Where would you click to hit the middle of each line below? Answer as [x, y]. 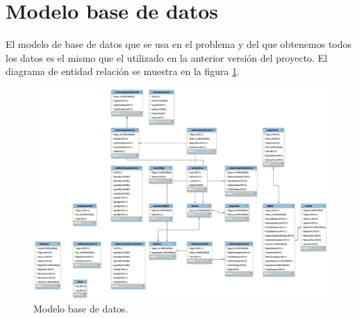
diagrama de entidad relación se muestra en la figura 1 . [123, 71]
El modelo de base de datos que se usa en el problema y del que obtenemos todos [179, 44]
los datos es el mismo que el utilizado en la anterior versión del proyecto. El [167, 57]
